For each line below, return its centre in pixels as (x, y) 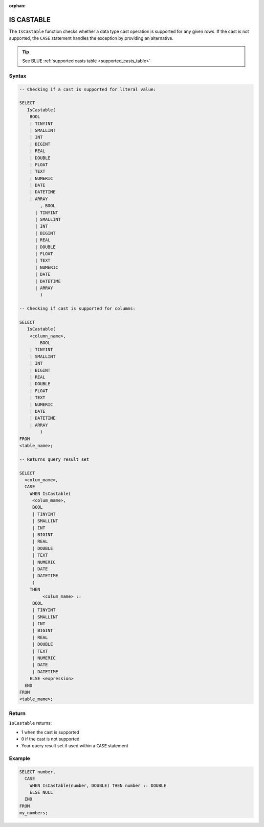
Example (20, 758)
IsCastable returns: (31, 723)
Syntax (18, 76)
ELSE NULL (41, 792)
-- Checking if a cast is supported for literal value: (88, 89)
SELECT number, (37, 772)
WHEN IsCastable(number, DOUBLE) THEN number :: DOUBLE (98, 785)
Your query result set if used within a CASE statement (75, 746)
